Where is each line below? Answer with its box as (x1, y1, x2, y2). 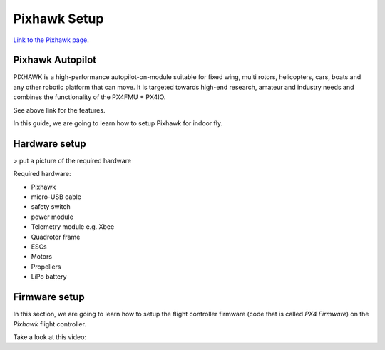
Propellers (31, 262, 61, 271)
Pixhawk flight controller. (13, 319, 87, 328)
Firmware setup (13, 291, 85, 303)
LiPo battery (31, 272, 67, 281)
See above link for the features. (13, 105, 106, 114)
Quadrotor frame (31, 232, 81, 241)
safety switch (31, 202, 71, 211)
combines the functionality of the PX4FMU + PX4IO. (13, 93, 166, 101)
